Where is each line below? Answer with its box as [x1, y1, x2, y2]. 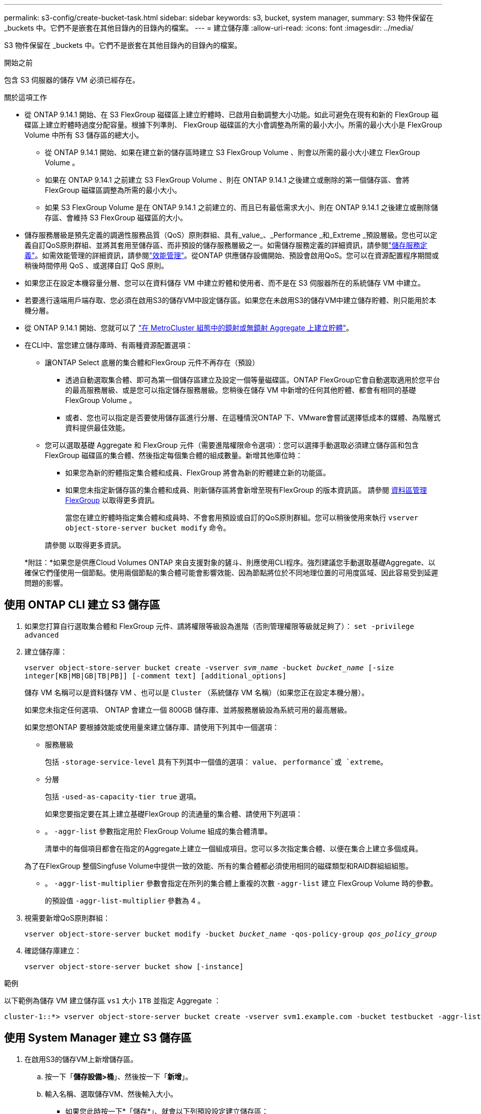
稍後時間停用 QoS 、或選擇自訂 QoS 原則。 [24, 261, 168, 270]
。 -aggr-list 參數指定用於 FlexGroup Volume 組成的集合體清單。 [45, 826, 272, 835]
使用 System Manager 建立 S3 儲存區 [4, 1031, 192, 1045]
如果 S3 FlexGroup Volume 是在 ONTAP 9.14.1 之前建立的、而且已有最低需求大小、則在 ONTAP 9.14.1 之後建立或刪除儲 [45, 203, 438, 212]
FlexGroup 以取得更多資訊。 [65, 496, 159, 504]
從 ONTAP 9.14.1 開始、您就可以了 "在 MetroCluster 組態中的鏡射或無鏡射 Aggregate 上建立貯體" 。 [24, 323, 354, 332]
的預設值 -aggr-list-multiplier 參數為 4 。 [45, 896, 205, 905]
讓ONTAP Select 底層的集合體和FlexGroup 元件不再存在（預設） [45, 358, 259, 367]
